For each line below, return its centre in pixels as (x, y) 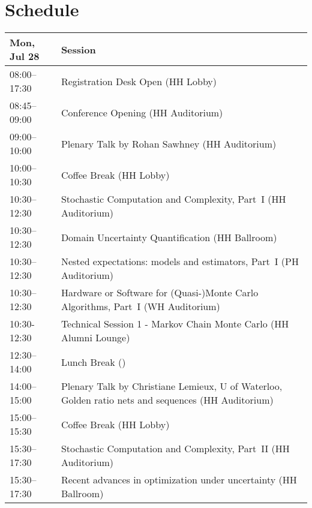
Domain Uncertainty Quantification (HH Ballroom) (169, 237)
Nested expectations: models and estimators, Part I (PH (180, 261)
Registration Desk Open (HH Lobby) (139, 81)
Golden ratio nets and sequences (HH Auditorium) (167, 400)
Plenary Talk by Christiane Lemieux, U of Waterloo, (172, 386)
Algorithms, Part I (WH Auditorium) (140, 306)
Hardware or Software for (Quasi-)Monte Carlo (160, 293)
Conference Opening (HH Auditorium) (142, 112)
